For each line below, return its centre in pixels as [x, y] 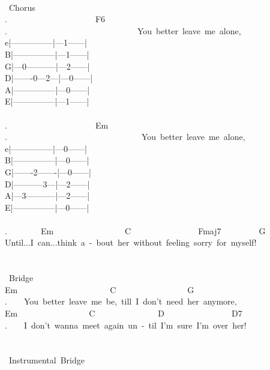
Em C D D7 [124, 313]
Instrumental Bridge [46, 360]
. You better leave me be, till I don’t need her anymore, [121, 301]
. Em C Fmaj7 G [135, 230]
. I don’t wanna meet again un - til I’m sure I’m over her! [126, 325]
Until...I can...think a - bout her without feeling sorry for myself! [131, 242]
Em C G [100, 289]
